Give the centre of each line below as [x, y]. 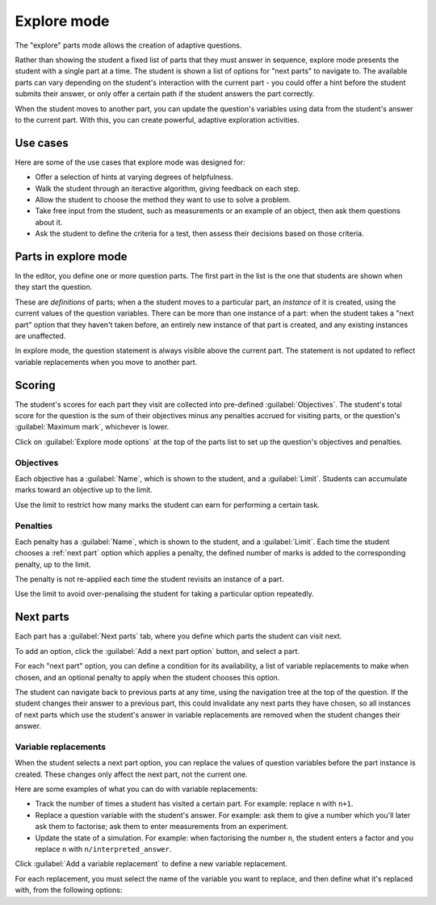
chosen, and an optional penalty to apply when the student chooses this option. [147, 677]
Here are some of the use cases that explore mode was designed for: [130, 162]
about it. [49, 222]
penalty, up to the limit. [53, 564]
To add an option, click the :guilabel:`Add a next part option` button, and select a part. [157, 651]
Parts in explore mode [71, 256]
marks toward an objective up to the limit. [84, 490]
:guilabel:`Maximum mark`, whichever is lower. [92, 427]
